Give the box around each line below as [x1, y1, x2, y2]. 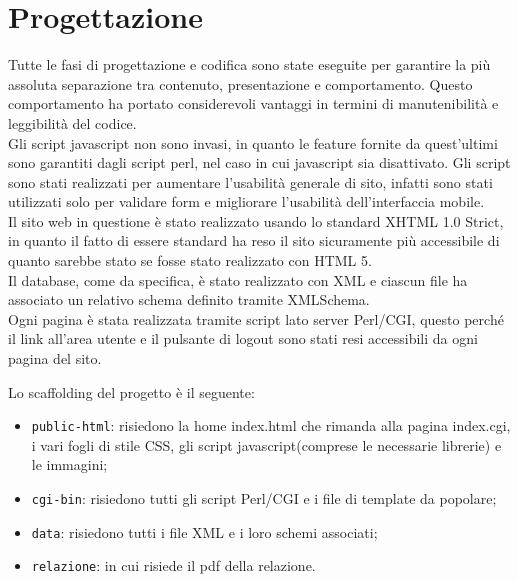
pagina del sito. [8, 348, 102, 369]
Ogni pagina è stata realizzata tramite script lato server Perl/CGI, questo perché [8, 308, 504, 329]
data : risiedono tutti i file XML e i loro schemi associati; [31, 521, 378, 542]
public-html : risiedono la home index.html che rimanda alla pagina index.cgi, [31, 415, 511, 436]
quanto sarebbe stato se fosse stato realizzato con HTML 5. [8, 250, 372, 271]
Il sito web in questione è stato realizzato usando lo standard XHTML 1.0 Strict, [8, 210, 504, 231]
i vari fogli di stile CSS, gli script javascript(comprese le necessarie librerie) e [31, 434, 502, 455]
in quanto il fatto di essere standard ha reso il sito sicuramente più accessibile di [8, 230, 500, 251]
